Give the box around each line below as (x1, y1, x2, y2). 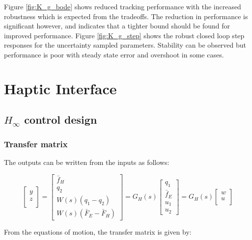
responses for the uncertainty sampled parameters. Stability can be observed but (4, 40, 247, 50)
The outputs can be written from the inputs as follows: (4, 157, 169, 167)
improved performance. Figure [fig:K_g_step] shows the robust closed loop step (4, 30, 245, 40)
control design (24, 112, 97, 127)
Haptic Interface (4, 78, 117, 98)
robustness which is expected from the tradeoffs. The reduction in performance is (4, 11, 248, 21)
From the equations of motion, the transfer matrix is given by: (4, 227, 192, 237)
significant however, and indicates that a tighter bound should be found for (4, 21, 230, 31)
